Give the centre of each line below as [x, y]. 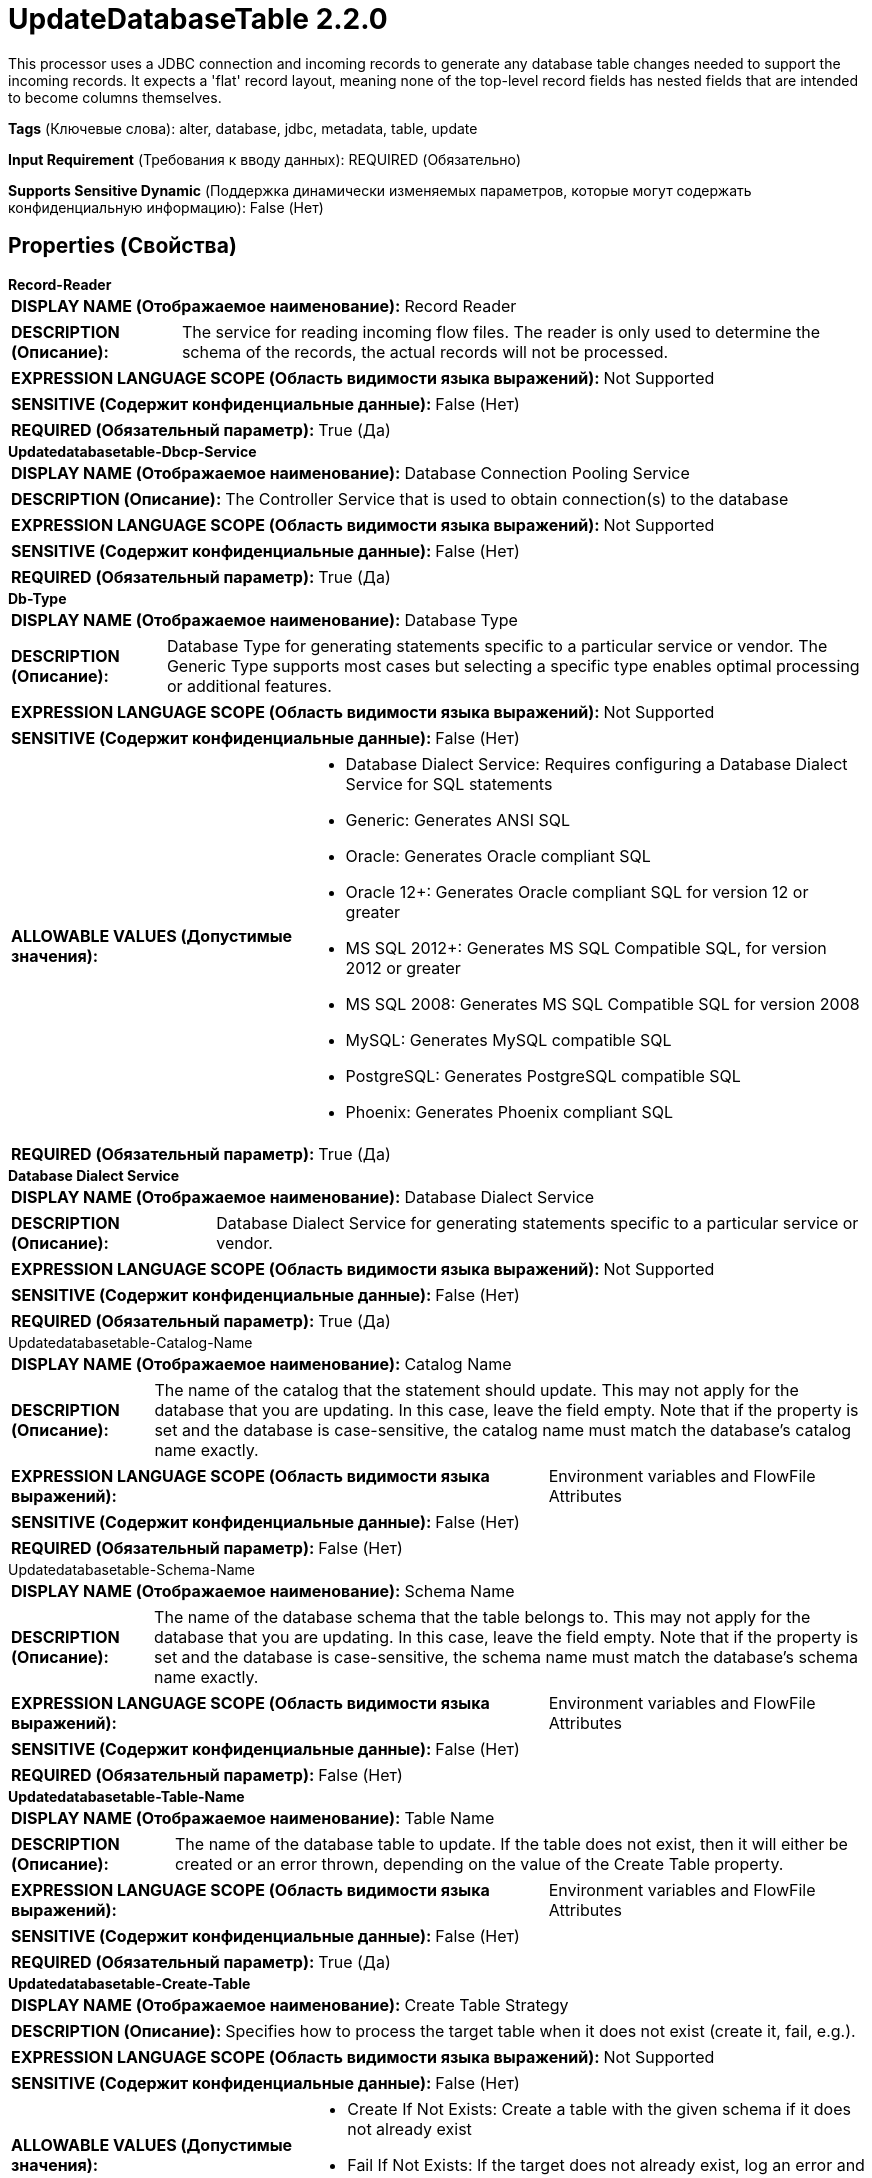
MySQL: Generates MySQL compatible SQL [508, 1039]
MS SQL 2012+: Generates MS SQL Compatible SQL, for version [586, 947]
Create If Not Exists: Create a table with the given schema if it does [599, 2108]
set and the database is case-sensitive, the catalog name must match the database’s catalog [503, 1429]
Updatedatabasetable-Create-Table [129, 1983]
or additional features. [249, 685]
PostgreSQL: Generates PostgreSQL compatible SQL [543, 1075]
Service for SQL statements [449, 783]
